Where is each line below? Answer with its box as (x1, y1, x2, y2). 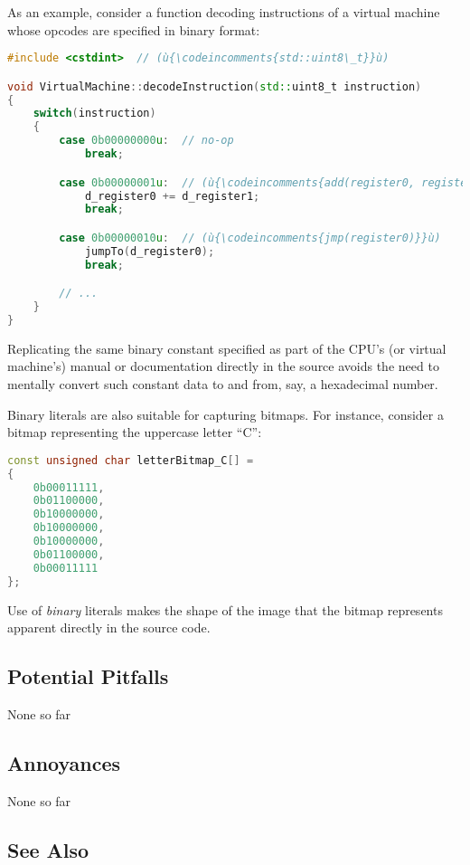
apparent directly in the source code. (7, 618, 211, 637)
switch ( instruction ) (33, 107, 156, 120)
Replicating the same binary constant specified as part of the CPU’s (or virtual (7, 338, 446, 357)
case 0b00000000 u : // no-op (59, 134, 234, 147)
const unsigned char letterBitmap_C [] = (7, 453, 254, 467)
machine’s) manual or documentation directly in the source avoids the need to (7, 356, 439, 375)
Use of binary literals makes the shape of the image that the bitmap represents (7, 600, 443, 619)
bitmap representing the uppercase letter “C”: (7, 423, 262, 442)
